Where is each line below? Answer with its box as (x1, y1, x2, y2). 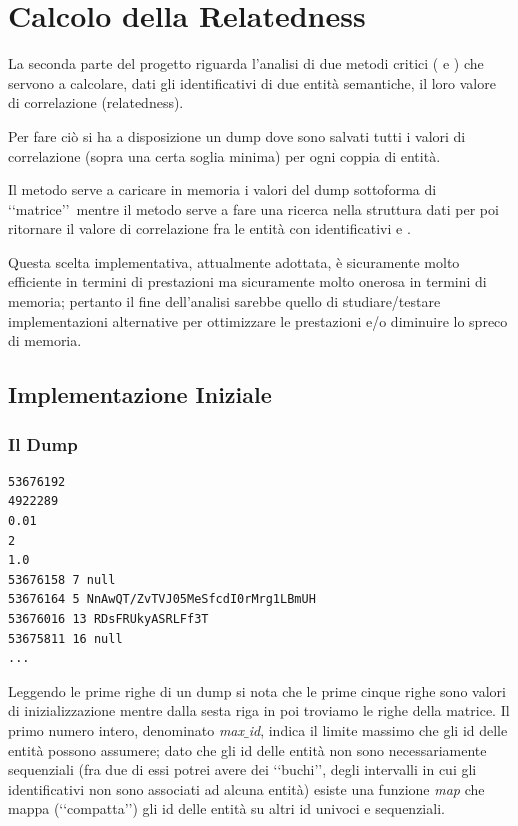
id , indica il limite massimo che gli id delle (248, 719, 508, 740)
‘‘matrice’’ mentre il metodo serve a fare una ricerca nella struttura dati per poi (8, 198, 499, 219)
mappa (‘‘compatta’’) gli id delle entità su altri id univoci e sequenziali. (8, 798, 445, 819)
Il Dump (8, 431, 78, 456)
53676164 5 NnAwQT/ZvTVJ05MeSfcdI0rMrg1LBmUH (8, 592, 316, 607)
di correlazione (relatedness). (8, 92, 184, 113)
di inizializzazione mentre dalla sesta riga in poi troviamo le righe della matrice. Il (8, 700, 510, 721)
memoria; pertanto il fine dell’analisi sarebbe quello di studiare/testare (8, 291, 441, 312)
